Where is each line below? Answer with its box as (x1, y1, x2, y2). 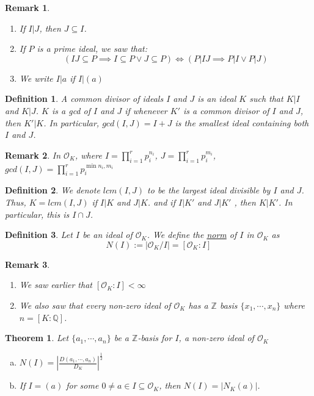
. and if (147, 196, 175, 209)
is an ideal (197, 92, 236, 105)
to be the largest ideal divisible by (147, 184, 271, 196)
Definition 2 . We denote (5, 184, 100, 196)
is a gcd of (51, 104, 90, 117)
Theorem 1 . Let (5, 331, 69, 344)
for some (66, 379, 99, 392)
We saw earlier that (19, 278, 92, 291)
